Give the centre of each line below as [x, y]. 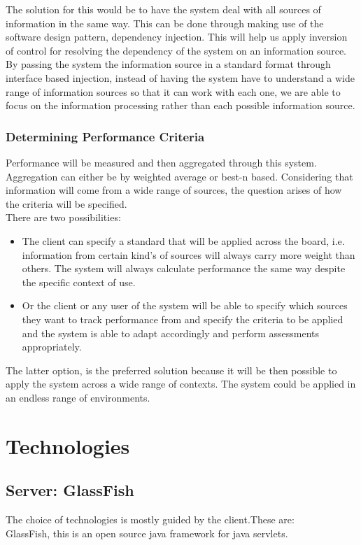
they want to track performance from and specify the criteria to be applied [183, 319]
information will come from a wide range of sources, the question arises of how [174, 190]
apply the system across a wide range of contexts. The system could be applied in [181, 384]
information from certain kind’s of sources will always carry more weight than [189, 254]
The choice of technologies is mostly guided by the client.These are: [150, 519]
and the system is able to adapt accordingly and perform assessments [170, 333]
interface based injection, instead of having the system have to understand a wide [180, 77]
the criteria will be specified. [66, 203]
